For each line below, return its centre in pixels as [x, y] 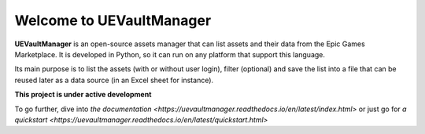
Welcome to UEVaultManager [113, 20]
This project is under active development [83, 95]
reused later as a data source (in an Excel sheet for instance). [114, 80]
